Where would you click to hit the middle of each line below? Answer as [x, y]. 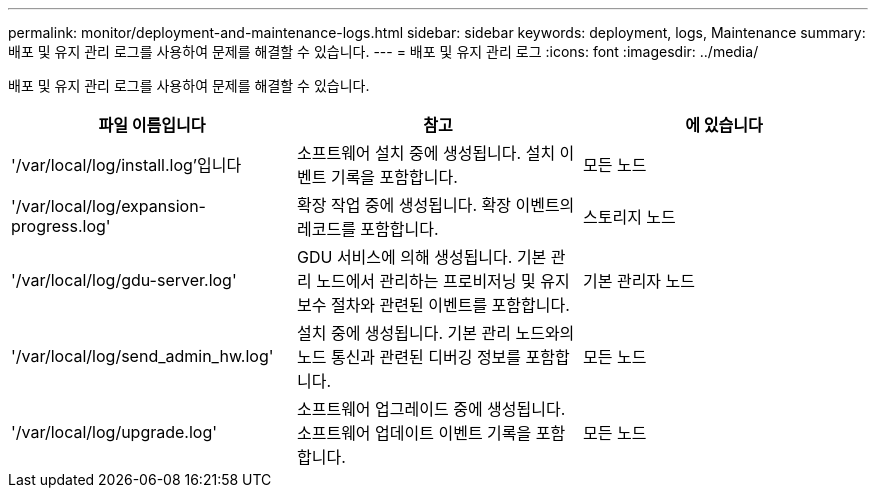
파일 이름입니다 [152, 125]
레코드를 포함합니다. [367, 229]
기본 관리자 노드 [639, 281]
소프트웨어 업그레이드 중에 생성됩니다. [431, 409]
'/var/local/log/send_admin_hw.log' [142, 356]
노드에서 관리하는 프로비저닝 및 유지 [443, 281]
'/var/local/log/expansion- [108, 206]
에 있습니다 [724, 125]
